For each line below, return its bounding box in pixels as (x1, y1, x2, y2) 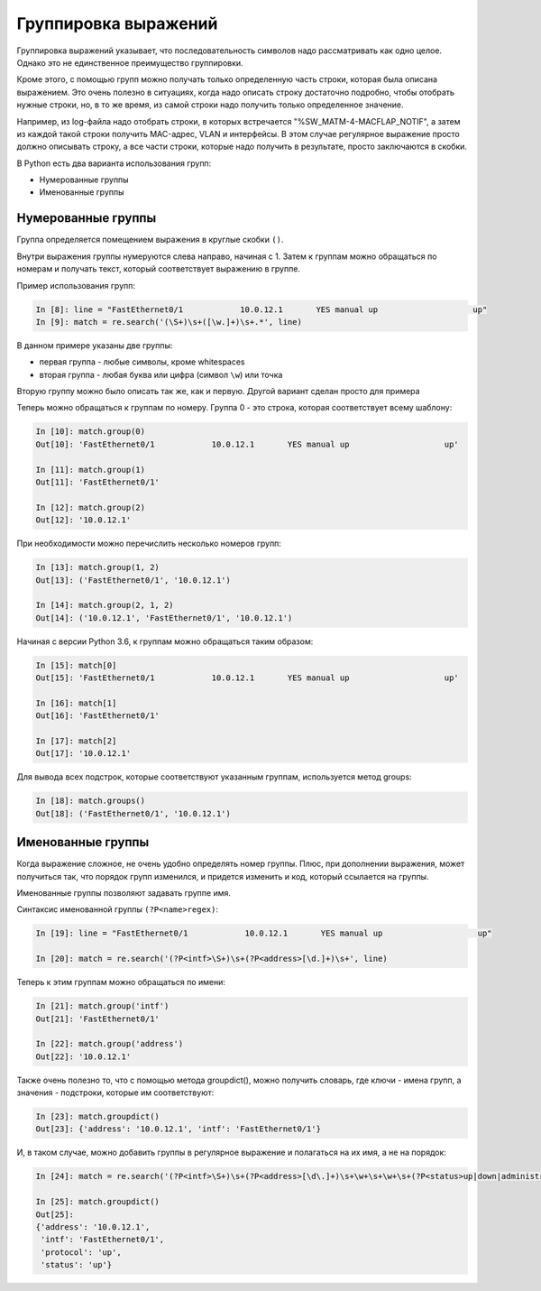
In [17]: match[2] (35, 736, 117, 746)
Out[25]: (35, 1209, 75, 1220)
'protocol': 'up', (41, 1247, 122, 1258)
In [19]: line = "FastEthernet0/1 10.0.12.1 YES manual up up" (35, 928, 492, 938)
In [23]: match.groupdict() (35, 1111, 160, 1122)
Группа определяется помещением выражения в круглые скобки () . (16, 235, 284, 245)
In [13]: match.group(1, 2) (35, 562, 160, 573)
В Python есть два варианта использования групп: (16, 158, 212, 169)
